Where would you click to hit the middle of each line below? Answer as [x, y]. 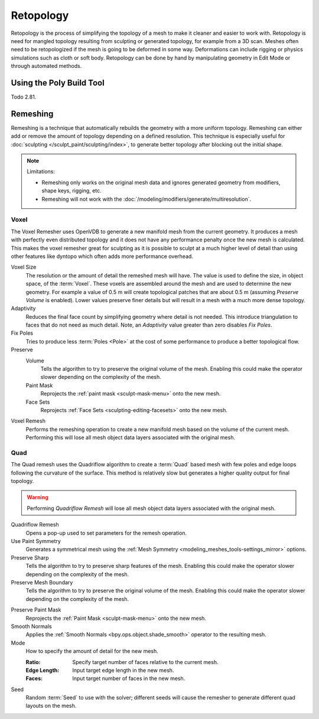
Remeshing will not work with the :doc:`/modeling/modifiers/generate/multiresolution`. [146, 199]
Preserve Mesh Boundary [42, 582]
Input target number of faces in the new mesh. [129, 678]
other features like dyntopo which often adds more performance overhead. [102, 256]
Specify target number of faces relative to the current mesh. [145, 662]
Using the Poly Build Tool [58, 83]
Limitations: [41, 172]
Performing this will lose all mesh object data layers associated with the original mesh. [131, 437]
